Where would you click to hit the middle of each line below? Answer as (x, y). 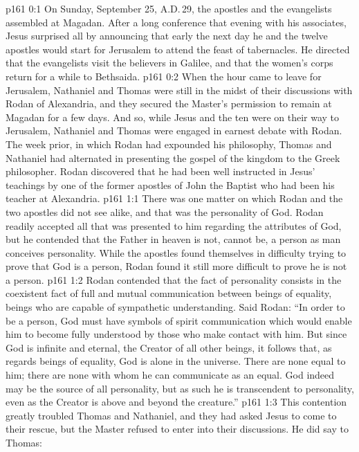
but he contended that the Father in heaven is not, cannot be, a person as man (173, 239)
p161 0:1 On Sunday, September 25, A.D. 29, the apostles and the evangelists (169, 8)
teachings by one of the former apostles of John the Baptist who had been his (170, 184)
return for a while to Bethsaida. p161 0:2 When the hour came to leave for (164, 76)
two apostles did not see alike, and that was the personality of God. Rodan (165, 211)
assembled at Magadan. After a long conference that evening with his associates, (176, 22)
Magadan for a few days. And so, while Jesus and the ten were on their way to (173, 117)
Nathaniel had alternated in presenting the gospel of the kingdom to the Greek (173, 157)
